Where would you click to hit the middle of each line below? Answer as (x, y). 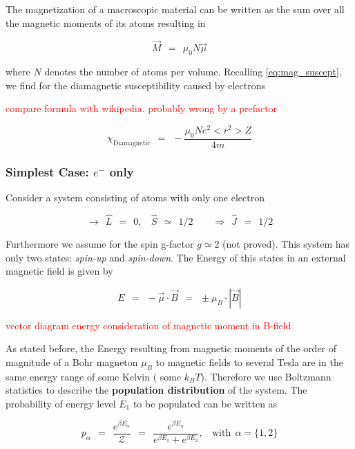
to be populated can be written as (205, 403)
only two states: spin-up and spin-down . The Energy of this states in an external (176, 257)
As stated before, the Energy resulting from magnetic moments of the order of (171, 348)
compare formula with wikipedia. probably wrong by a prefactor (142, 108)
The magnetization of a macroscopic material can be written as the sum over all (175, 9)
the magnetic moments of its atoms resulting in (106, 22)
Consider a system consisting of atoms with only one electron (135, 198)
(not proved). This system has (286, 243)
